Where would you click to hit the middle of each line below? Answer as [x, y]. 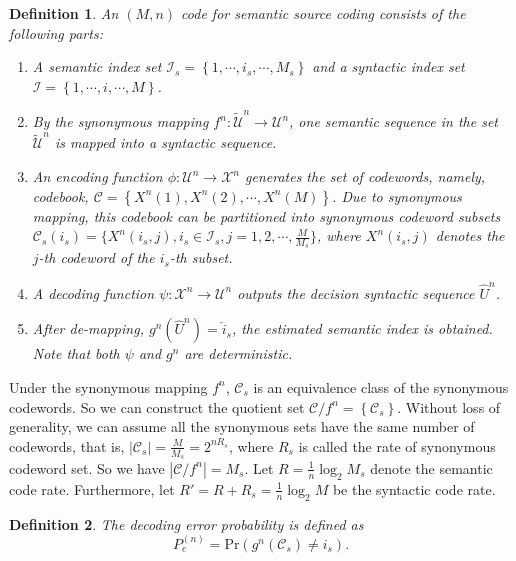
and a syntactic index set [388, 66]
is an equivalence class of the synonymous [381, 386]
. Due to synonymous [397, 195]
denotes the [470, 235]
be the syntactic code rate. [414, 488]
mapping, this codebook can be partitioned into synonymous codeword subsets [266, 215]
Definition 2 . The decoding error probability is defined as [186, 523]
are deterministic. [238, 353]
